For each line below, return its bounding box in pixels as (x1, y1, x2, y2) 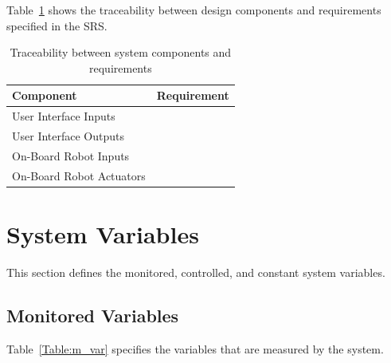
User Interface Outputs (12, 128, 125, 144)
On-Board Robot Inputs (12, 147, 130, 164)
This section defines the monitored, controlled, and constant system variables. (6, 263, 385, 280)
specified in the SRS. (6, 17, 108, 34)
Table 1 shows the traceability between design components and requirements (6, 2, 381, 18)
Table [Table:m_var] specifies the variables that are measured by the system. (6, 340, 384, 357)
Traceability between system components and (10, 44, 232, 61)
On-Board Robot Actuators (12, 167, 146, 183)
